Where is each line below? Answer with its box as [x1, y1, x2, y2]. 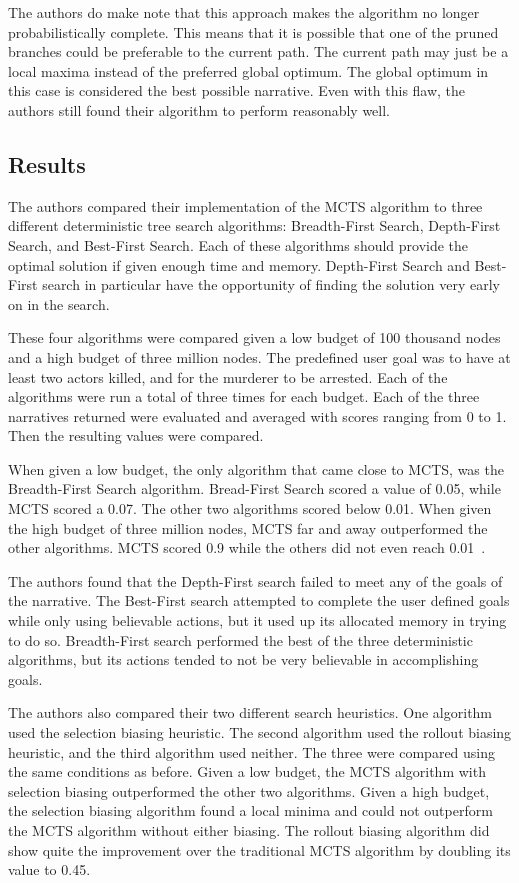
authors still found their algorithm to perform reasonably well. [8, 99, 391, 120]
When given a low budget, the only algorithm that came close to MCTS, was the [8, 458, 504, 479]
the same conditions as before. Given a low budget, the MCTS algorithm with [8, 761, 486, 782]
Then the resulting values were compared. [8, 425, 264, 446]
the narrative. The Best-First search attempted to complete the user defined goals [8, 590, 510, 611]
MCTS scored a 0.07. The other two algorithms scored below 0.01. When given [8, 498, 492, 519]
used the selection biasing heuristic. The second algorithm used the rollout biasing [8, 722, 512, 743]
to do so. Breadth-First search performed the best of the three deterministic [8, 629, 473, 650]
